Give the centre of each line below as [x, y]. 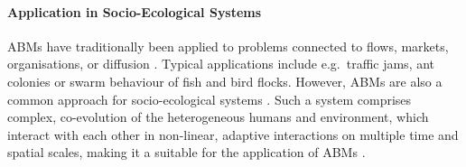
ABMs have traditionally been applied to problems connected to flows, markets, [228, 46]
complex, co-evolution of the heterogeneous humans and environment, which [218, 117]
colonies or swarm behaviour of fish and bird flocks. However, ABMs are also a [225, 81]
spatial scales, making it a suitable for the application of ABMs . [186, 152]
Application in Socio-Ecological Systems [135, 11]
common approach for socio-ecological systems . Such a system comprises [210, 99]
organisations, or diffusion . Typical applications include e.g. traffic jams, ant [221, 64]
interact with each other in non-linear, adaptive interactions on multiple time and [233, 134]
